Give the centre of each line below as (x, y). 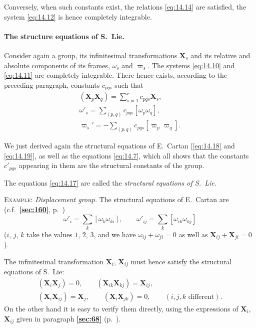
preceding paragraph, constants (52, 85)
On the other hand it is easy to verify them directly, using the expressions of (121, 308)
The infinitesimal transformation (54, 261)
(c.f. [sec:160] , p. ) (34, 209)
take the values (49, 234)
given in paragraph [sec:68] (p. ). (69, 318)
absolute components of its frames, (57, 65)
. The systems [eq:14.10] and (191, 65)
